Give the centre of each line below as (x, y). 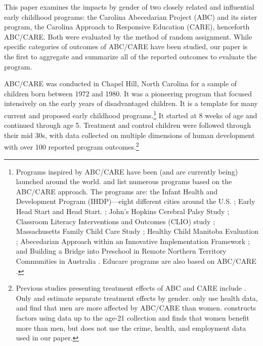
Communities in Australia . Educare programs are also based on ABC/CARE (136, 261)
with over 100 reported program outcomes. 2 (72, 146)
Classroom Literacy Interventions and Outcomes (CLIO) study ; (116, 221)
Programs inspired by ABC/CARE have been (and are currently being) (127, 171)
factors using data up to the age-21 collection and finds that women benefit (133, 317)
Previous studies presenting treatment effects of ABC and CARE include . (131, 288)
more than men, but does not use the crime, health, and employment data (131, 327)
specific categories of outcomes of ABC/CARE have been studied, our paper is (126, 46)
